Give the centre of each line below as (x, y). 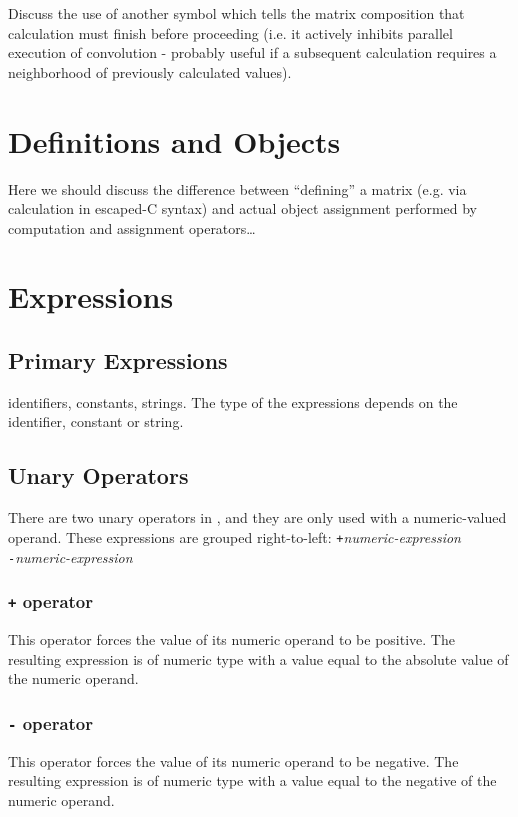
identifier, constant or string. (96, 421)
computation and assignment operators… (132, 227)
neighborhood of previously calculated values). (150, 71)
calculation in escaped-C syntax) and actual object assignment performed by (242, 208)
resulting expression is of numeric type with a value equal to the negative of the (252, 780)
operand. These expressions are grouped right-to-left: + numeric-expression (234, 536)
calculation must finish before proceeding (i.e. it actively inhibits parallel (230, 32)
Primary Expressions (118, 360)
